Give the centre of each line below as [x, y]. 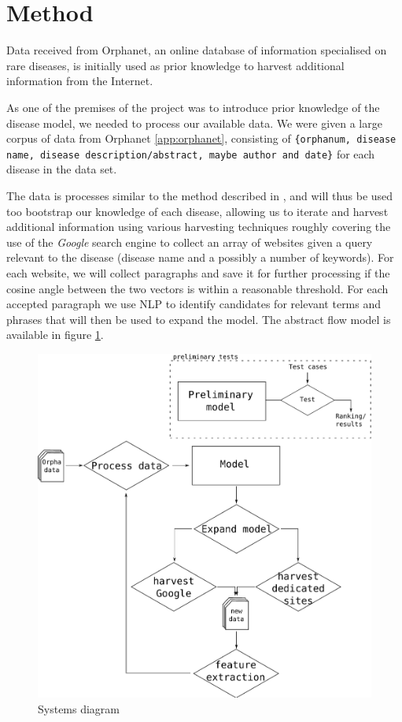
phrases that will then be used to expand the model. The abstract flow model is [199, 319]
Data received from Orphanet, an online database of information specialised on [197, 50]
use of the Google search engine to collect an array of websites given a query [190, 242]
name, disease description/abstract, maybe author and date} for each [191, 153]
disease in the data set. [62, 169]
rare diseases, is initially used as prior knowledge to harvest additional [175, 65]
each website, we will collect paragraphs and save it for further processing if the [198, 272]
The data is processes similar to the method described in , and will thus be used [200, 195]
